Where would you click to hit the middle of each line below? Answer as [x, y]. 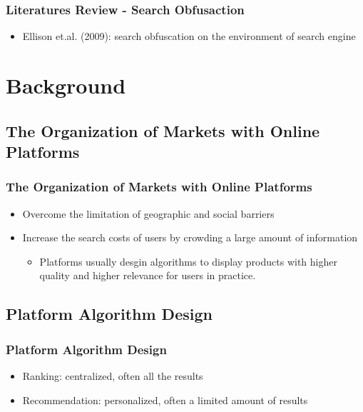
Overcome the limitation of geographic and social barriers [148, 213]
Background [66, 85]
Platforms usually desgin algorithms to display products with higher [188, 261]
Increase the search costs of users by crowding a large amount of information [190, 237]
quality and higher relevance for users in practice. [148, 275]
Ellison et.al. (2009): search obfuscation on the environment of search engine [189, 36]
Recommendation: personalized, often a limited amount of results [165, 400]
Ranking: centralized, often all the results [113, 375]
